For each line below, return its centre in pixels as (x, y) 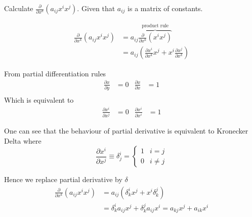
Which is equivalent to (39, 99)
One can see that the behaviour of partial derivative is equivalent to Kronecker (126, 131)
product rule (155, 26)
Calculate (19, 8)
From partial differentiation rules (55, 73)
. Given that (96, 8)
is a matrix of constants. (165, 8)
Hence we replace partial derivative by (63, 179)
